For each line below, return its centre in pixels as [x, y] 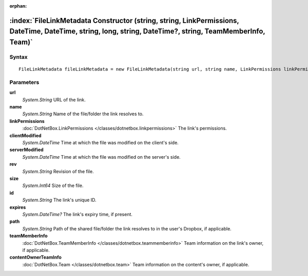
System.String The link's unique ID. [60, 200]
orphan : [18, 6]
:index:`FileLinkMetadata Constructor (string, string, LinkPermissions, [124, 20]
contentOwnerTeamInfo [35, 257]
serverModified [26, 150]
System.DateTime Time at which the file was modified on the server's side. [101, 157]
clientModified [25, 135]
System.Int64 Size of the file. [53, 186]
